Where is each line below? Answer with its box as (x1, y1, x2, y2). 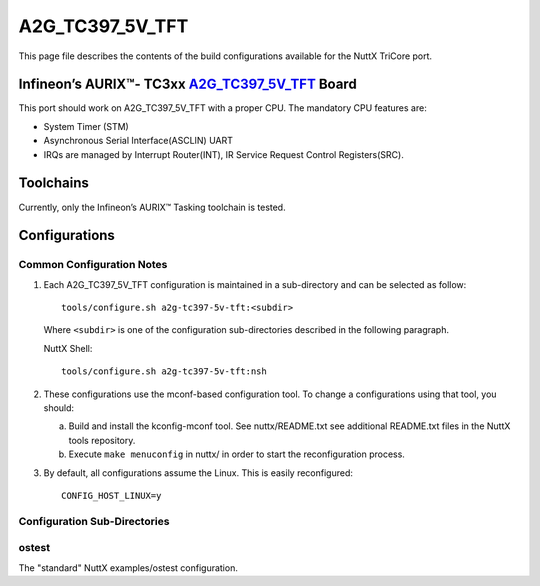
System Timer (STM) (43, 120, 129, 132)
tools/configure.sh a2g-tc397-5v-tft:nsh (61, 366, 267, 377)
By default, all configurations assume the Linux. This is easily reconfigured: (43, 466, 354, 479)
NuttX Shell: (43, 342, 93, 354)
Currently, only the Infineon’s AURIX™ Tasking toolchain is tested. (18, 201, 286, 213)
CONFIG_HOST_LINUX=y (61, 490, 162, 501)
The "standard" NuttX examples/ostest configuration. (18, 561, 239, 574)
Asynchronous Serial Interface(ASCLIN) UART (43, 135, 234, 147)
